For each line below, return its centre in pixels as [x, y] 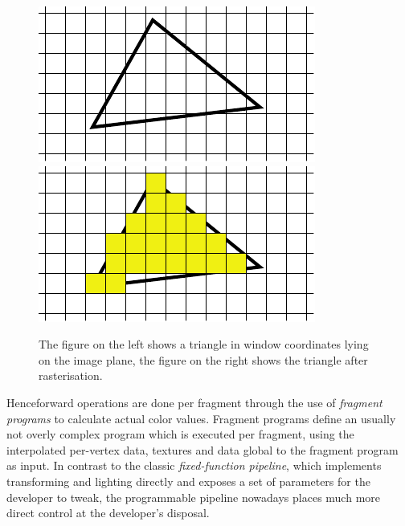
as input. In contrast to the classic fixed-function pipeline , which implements [194, 465]
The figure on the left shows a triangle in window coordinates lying [204, 344]
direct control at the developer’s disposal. [108, 513]
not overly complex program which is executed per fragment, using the [180, 434]
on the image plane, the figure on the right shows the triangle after [203, 359]
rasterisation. [71, 375]
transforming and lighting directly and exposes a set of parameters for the [188, 481]
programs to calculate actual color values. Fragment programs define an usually [201, 418]
